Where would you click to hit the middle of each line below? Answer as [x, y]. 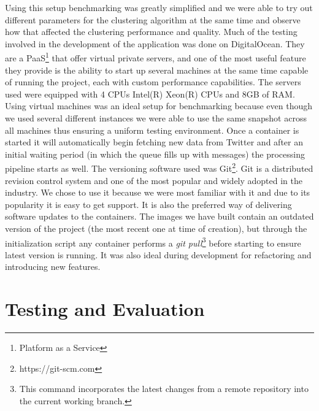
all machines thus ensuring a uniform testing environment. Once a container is [152, 130]
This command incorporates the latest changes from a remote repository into [164, 389]
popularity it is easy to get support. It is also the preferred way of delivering [148, 204]
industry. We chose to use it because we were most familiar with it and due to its [158, 192]
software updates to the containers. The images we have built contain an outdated [159, 216]
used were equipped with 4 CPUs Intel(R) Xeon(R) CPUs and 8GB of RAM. [150, 94]
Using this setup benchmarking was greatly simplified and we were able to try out [159, 7]
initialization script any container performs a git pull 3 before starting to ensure [153, 242]
